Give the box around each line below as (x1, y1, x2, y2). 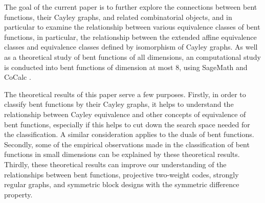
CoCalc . (4, 72, 31, 82)
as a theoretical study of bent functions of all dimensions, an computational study (4, 51, 261, 62)
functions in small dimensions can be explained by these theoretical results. (4, 149, 240, 160)
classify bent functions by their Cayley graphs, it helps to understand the (4, 99, 234, 109)
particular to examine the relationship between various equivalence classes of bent (4, 21, 260, 32)
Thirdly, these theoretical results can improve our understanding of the (4, 159, 227, 169)
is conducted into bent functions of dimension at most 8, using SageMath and (4, 61, 248, 72)
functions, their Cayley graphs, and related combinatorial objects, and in (4, 11, 232, 22)
